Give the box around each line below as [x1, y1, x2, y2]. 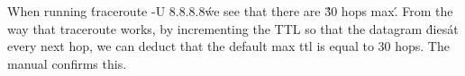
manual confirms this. [7, 54, 127, 72]
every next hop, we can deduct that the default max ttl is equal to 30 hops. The [7, 37, 450, 55]
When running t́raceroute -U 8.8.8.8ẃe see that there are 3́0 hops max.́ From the [7, 2, 453, 20]
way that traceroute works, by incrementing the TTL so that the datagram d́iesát [7, 19, 459, 38]
